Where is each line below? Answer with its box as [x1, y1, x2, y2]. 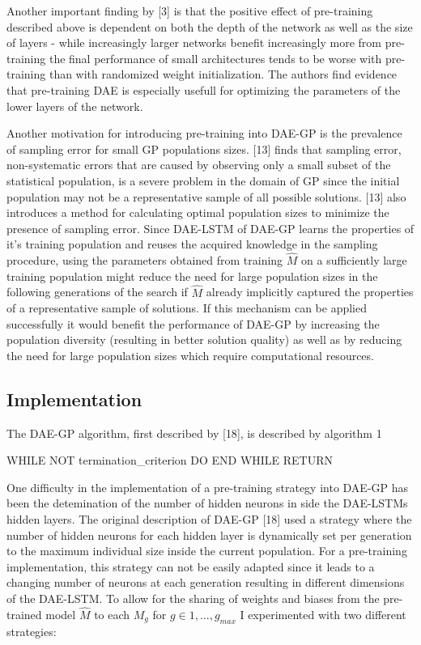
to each [94, 605, 130, 622]
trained [6, 605, 42, 622]
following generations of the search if [6, 283, 188, 300]
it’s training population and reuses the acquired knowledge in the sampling [6, 236, 378, 252]
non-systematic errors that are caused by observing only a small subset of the [6, 156, 391, 173]
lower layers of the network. [6, 97, 143, 114]
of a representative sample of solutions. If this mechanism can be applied [6, 299, 368, 316]
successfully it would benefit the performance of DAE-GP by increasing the [6, 315, 380, 332]
